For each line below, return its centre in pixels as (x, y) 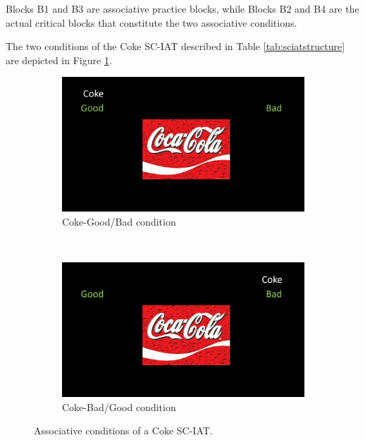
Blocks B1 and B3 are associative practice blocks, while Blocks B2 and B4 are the (182, 8)
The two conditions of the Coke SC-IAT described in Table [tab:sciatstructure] (175, 46)
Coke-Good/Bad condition (119, 221)
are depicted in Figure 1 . (59, 60)
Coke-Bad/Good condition (119, 407)
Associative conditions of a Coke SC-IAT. (123, 430)
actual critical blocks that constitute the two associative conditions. (151, 22)
